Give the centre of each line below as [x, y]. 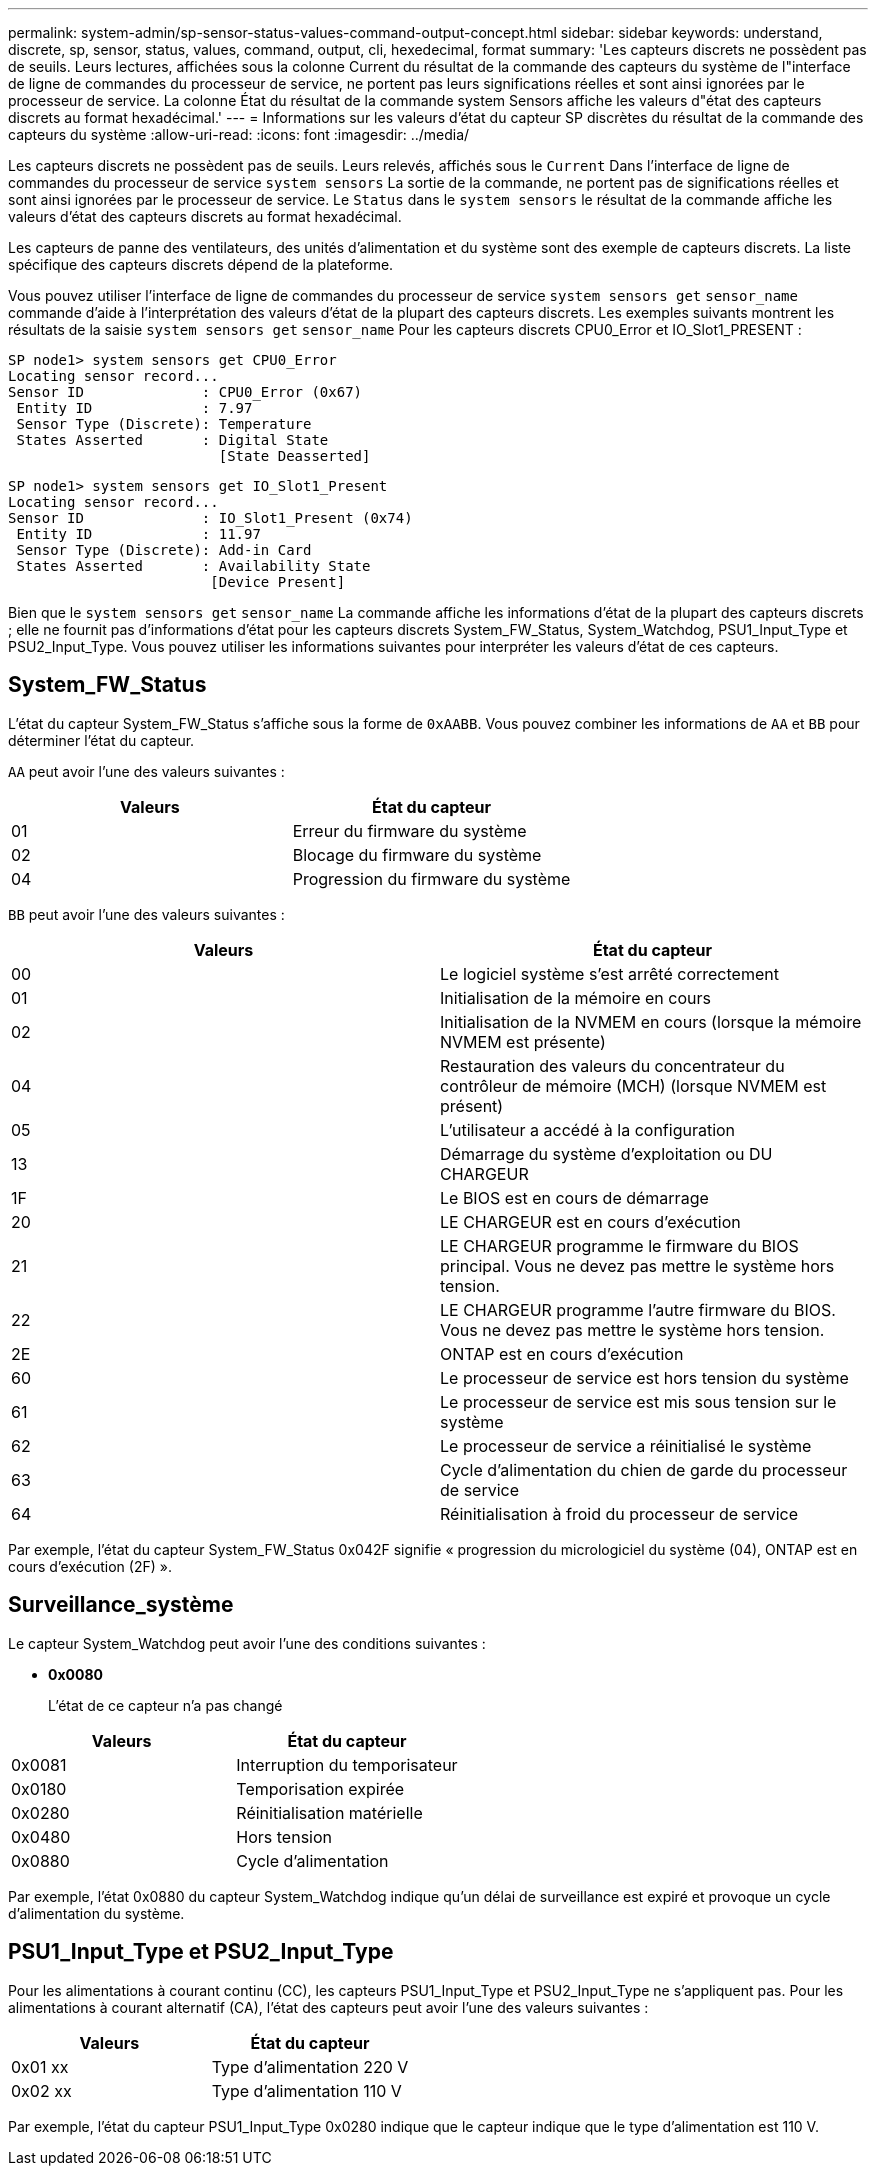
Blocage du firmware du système [417, 854]
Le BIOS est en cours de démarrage [574, 1197]
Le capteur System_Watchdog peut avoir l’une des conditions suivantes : [247, 1643]
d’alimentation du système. [96, 1913]
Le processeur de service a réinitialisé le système [626, 1445]
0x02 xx [41, 2090]
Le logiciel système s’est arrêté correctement [609, 973]
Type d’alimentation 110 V [306, 2090]
